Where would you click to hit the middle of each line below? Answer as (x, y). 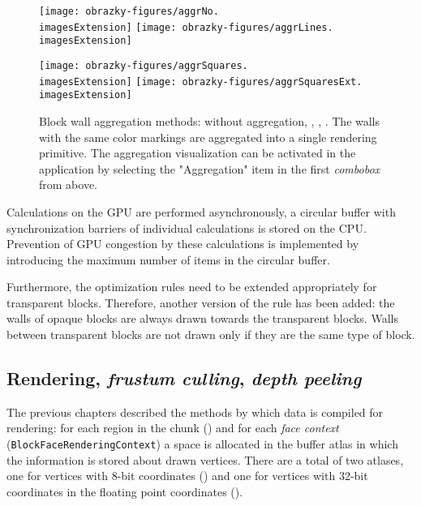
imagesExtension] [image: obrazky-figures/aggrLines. (186, 27)
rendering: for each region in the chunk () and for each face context (173, 428)
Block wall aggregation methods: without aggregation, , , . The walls (210, 120)
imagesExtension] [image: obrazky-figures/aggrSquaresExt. (201, 81)
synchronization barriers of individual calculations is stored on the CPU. (187, 227)
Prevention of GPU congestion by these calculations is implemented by (183, 244)
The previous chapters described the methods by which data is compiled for (195, 412)
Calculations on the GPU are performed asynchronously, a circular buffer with (201, 211)
